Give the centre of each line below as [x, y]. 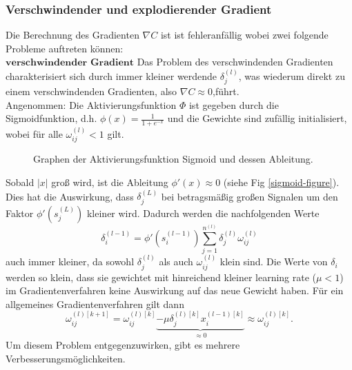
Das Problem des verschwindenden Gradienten [235, 62]
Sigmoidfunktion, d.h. [51, 118]
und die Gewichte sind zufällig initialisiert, [257, 118]
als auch [176, 261]
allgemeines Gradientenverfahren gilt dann [95, 304]
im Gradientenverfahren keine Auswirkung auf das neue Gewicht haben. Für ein [175, 290]
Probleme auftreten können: [65, 48]
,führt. [226, 91]
